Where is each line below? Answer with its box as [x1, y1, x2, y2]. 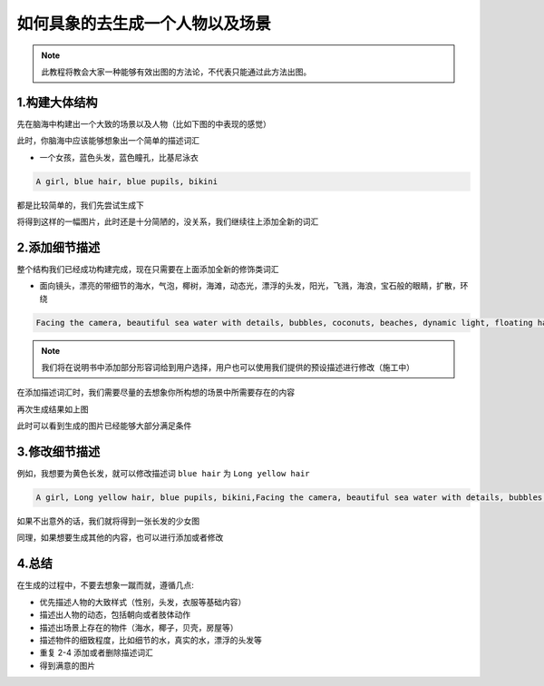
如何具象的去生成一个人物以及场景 [16, 14, 272, 34]
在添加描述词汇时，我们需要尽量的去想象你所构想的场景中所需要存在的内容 [16, 387, 295, 398]
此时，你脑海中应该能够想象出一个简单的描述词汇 [16, 135, 199, 146]
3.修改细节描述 [16, 445, 101, 460]
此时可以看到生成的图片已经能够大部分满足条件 [16, 420, 192, 431]
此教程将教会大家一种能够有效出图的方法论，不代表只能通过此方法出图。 [41, 66, 312, 77]
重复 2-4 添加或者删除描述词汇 [39, 647, 153, 658]
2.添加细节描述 [16, 240, 101, 255]
